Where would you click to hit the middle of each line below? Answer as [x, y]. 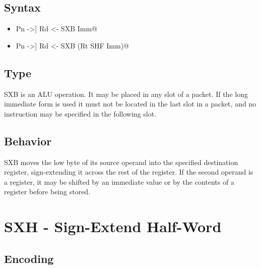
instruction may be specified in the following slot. [80, 113]
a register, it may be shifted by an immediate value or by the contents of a [119, 181]
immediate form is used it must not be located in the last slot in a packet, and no [130, 104]
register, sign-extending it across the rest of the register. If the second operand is [129, 172]
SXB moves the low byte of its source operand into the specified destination [121, 162]
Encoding [29, 258]
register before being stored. [47, 192]
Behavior [28, 141]
